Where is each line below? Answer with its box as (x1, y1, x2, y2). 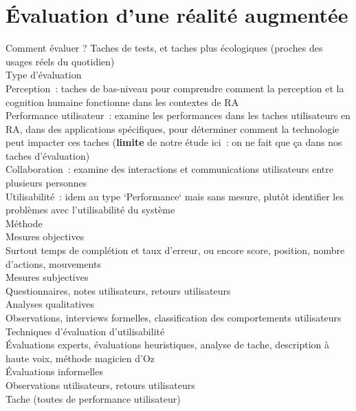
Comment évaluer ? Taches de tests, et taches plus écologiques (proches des (5, 41, 323, 55)
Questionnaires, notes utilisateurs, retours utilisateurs (5, 283, 231, 297)
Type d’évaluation (5, 67, 82, 82)
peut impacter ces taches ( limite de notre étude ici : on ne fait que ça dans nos (5, 135, 342, 149)
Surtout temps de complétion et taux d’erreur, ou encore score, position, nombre (5, 243, 345, 257)
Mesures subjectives (5, 270, 89, 284)
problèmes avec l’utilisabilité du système (5, 202, 175, 217)
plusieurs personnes (5, 176, 87, 190)
